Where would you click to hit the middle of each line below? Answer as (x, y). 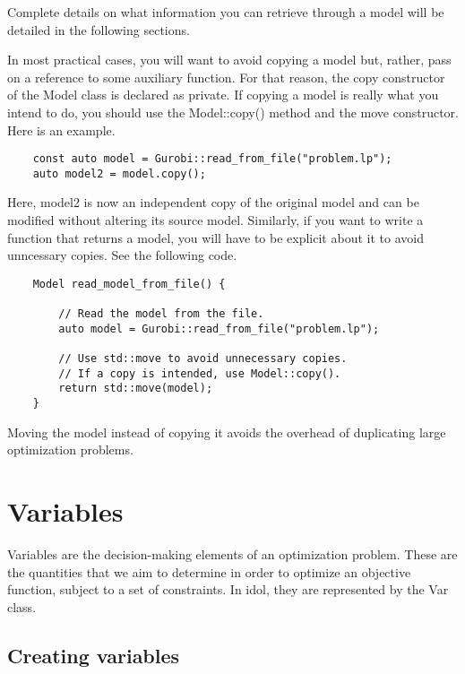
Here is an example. (61, 130)
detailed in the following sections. (99, 29)
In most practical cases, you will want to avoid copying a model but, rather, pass (229, 60)
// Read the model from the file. (161, 314)
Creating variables (94, 655)
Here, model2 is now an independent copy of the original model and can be (213, 202)
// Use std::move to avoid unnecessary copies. (203, 359)
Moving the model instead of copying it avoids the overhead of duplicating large (227, 432)
